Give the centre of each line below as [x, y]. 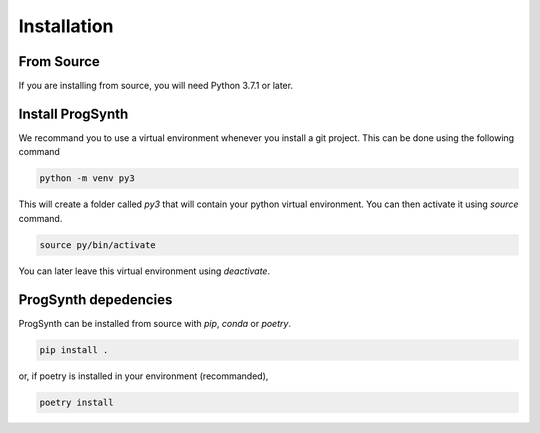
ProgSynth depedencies [95, 299]
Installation [66, 26]
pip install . [74, 349]
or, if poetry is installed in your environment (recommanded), [143, 376]
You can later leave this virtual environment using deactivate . [144, 271]
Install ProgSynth [73, 113]
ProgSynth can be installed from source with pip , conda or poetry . [155, 323]
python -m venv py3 [87, 178]
